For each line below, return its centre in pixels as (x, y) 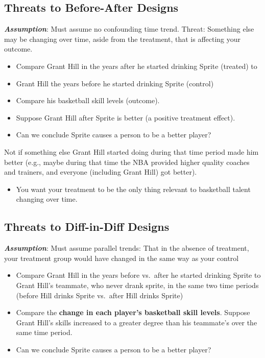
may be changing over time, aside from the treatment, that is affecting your (123, 39)
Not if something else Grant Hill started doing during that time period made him (131, 151)
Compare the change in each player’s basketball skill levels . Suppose (133, 312)
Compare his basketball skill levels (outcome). (88, 100)
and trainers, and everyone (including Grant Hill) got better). (101, 172)
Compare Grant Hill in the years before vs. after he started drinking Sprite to (138, 275)
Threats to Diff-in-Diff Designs (87, 226)
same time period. (44, 332)
